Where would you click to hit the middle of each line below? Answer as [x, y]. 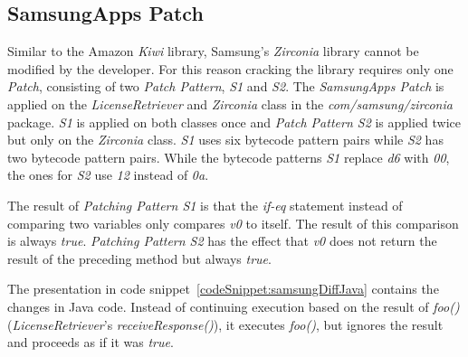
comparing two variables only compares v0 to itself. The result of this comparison [233, 223]
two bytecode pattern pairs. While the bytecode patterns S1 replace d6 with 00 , [229, 157]
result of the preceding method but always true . [139, 258]
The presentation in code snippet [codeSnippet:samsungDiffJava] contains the [223, 289]
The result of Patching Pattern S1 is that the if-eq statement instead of [205, 205]
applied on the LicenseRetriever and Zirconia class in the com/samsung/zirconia [230, 103]
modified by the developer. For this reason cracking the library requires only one [230, 68]
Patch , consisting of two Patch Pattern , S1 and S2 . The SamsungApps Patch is [226, 86]
